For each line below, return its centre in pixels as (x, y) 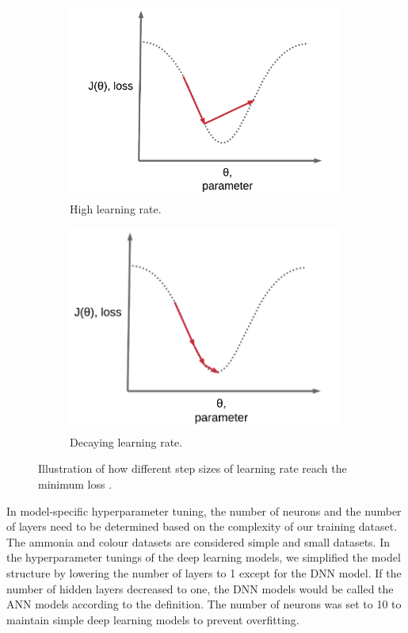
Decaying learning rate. (126, 441)
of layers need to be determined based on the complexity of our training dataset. (202, 526)
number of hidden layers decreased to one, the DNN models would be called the (200, 588)
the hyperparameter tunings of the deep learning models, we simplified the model (204, 557)
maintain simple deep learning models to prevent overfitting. (153, 619)
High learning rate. (116, 209)
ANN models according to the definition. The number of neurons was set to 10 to (204, 604)
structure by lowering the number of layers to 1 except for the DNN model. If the (204, 572)
